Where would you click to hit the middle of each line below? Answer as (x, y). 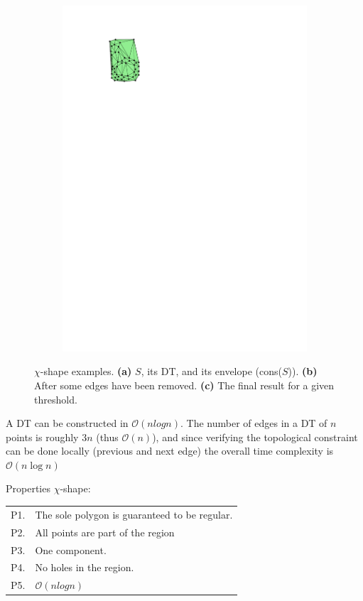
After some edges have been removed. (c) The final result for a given (184, 385)
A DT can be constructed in (67, 423)
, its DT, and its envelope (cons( (211, 371)
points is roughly (42, 437)
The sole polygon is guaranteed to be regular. (134, 514)
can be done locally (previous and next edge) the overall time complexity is (170, 451)
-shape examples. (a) (86, 371)
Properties (28, 488)
